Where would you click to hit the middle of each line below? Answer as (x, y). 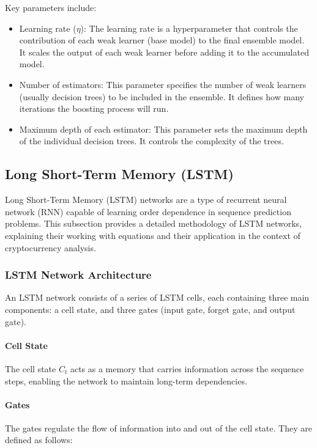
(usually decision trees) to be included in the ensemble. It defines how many (162, 96)
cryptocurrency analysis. (50, 247)
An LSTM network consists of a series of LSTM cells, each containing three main (157, 297)
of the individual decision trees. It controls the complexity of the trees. (151, 141)
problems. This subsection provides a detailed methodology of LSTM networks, (153, 223)
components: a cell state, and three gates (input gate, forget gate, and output (150, 309)
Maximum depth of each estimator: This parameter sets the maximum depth (163, 129)
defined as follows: (39, 440)
